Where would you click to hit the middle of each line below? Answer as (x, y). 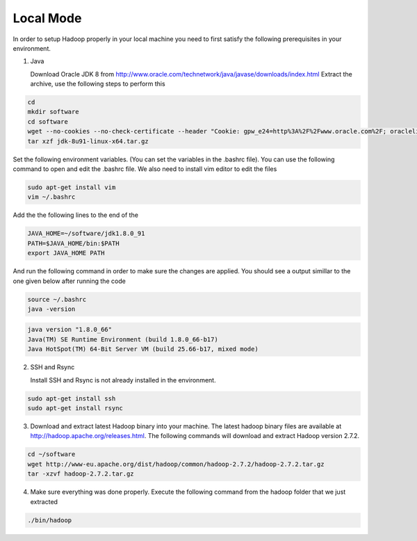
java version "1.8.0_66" (70, 330)
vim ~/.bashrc (51, 197)
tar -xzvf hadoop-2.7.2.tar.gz (81, 474)
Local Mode (47, 18)
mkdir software (53, 112)
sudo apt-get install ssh (72, 398)
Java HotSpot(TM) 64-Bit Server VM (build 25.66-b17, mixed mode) (143, 349)
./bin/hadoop (50, 520)
